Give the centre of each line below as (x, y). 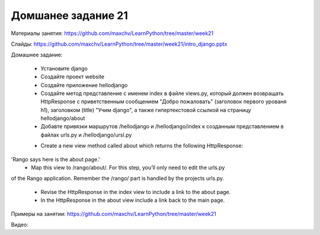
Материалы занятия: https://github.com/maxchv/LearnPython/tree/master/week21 (112, 33)
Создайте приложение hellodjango (84, 85)
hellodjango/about (63, 118)
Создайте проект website (73, 77)
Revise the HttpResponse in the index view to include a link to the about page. (136, 192)
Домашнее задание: (37, 55)
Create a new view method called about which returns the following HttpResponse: (142, 146)
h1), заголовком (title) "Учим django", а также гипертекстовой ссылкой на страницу (146, 110)
